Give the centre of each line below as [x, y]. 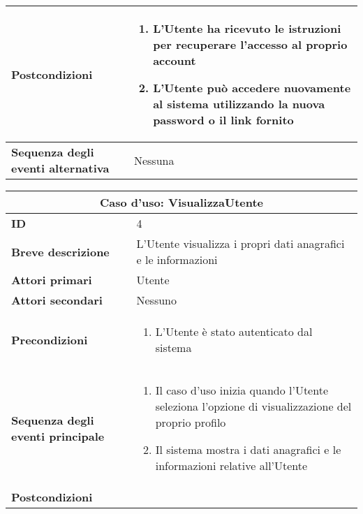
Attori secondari [57, 300]
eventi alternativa [60, 168]
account [175, 60]
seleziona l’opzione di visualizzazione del [253, 406]
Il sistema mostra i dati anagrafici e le [248, 449]
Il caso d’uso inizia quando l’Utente [242, 390]
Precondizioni [50, 339]
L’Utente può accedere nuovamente [252, 88]
